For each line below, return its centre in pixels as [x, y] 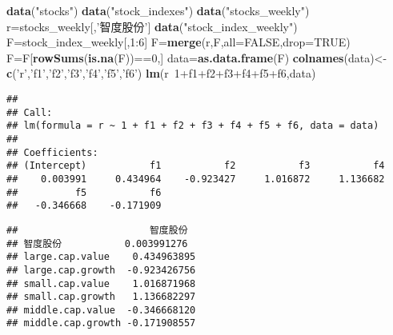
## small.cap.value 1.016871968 [101, 283]
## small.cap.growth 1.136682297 [101, 297]
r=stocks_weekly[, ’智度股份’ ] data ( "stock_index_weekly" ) [152, 26]
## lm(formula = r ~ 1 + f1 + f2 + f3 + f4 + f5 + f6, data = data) [193, 126]
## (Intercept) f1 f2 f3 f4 [196, 166]
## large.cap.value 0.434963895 [101, 257]
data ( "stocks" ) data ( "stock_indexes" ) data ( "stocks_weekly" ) [158, 10]
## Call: [30, 112]
